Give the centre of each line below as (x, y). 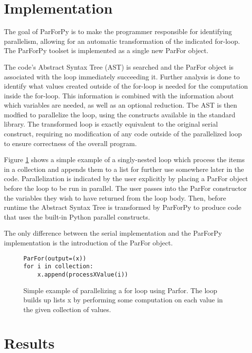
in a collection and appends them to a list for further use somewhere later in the (124, 169)
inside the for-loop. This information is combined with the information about (119, 95)
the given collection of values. (67, 309)
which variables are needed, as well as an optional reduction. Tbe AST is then (121, 105)
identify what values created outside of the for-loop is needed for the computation (126, 86)
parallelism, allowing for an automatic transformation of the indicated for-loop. (122, 41)
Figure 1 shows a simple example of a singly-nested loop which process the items (124, 159)
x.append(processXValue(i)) (83, 274)
